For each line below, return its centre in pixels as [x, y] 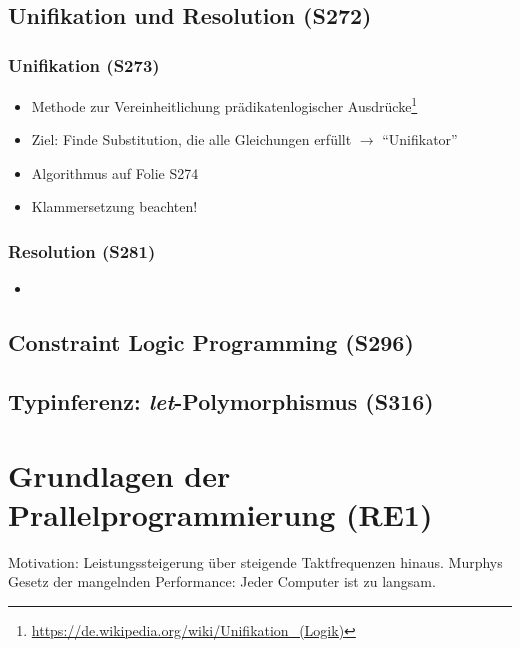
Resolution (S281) [82, 250]
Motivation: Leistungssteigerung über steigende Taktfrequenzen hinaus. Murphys [255, 561]
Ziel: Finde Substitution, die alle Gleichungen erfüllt [191, 139]
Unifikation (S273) [84, 64]
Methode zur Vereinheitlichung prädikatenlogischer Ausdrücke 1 [224, 104]
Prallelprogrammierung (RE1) [220, 513]
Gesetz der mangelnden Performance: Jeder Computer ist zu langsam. [222, 581]
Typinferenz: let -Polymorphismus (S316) [221, 401]
